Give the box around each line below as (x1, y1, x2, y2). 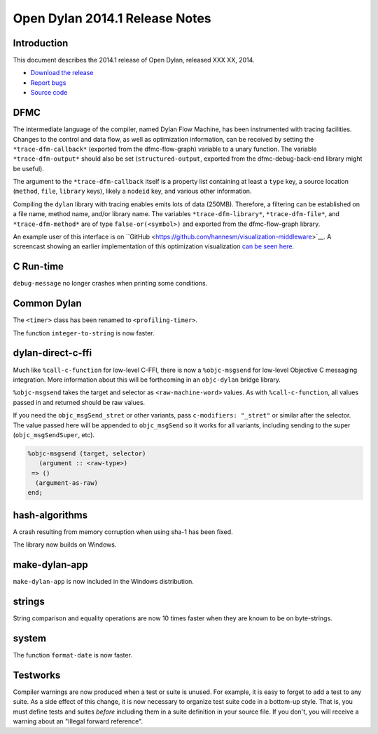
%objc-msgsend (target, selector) (27, 449, 146, 458)
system (13, 632, 47, 644)
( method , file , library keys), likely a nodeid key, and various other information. (13, 187, 252, 196)
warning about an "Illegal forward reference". (13, 717, 143, 726)
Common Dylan (13, 298, 82, 309)
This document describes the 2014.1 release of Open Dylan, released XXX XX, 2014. (13, 56, 255, 65)
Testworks (13, 669, 61, 681)
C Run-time (13, 260, 64, 273)
